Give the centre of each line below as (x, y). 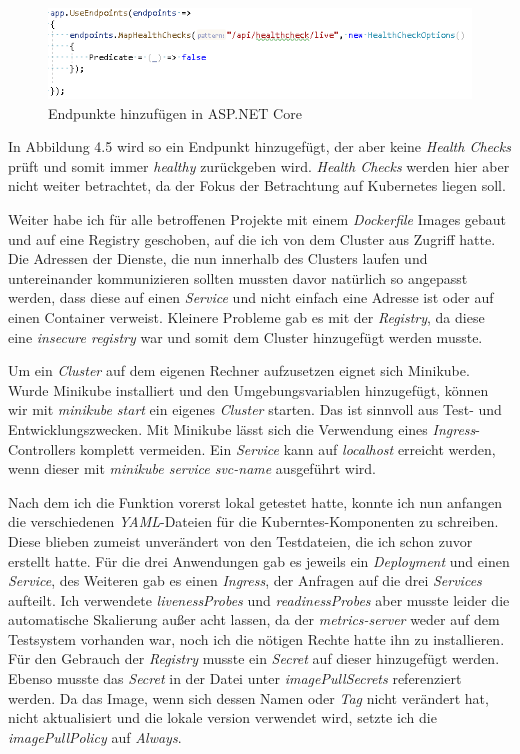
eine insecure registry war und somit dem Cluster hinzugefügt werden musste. (245, 336)
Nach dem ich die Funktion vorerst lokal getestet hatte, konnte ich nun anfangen (255, 501)
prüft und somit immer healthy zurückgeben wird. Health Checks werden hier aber (259, 165)
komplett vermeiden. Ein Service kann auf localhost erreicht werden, (288, 448)
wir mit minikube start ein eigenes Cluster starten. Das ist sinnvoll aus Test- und (255, 409)
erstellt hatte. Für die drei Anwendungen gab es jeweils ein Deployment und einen (259, 560)
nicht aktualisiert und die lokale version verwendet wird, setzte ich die (222, 717)
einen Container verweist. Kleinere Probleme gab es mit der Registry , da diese (246, 316)
